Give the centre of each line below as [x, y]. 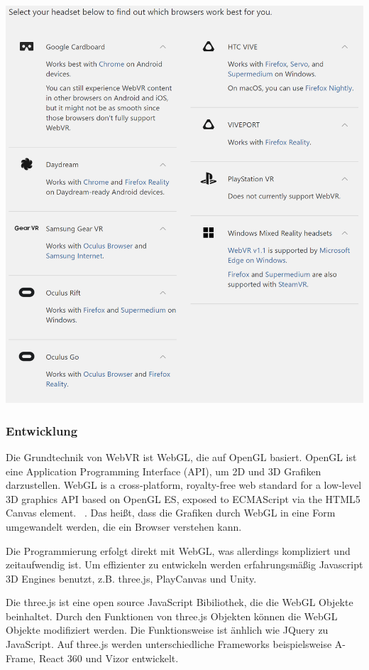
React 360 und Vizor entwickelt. [109, 658]
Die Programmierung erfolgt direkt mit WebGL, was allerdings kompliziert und [178, 550]
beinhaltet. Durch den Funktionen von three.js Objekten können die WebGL [172, 616]
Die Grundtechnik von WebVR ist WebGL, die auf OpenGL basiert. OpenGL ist [181, 456]
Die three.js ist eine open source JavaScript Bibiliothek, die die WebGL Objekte [180, 602]
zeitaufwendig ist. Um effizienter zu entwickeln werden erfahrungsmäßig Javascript [184, 564]
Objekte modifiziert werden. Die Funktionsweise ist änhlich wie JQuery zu [167, 630]
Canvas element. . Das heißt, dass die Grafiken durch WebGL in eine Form [171, 513]
